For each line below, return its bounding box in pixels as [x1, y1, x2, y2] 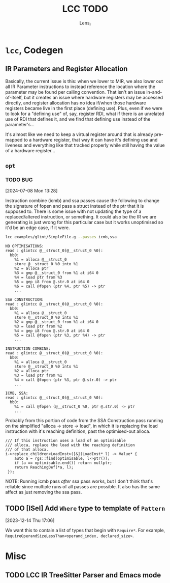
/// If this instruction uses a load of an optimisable [5, 438, 126, 443]
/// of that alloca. [5, 447, 49, 452]
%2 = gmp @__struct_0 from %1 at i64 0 [14, 319, 99, 325]
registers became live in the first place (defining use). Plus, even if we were [5, 105, 163, 111]
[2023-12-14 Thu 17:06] [5, 517, 55, 523]
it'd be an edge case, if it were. [5, 225, 70, 231]
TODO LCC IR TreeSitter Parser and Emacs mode [5, 571, 161, 579]
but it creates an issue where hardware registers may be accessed [23, 94, 163, 100]
